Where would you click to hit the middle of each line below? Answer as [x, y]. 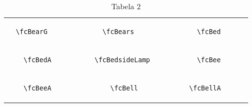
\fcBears [118, 32]
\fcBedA [37, 60]
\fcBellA [205, 88]
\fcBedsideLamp [122, 60]
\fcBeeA [37, 88]
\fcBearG [31, 32]
